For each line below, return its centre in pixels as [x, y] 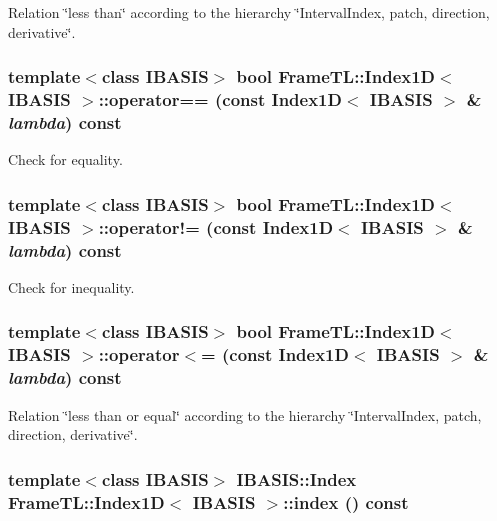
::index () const [346, 501]
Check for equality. [65, 159]
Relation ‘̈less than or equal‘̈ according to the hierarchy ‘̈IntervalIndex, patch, [245, 414]
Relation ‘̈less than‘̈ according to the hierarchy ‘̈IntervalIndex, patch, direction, [249, 12]
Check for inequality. [71, 286]
